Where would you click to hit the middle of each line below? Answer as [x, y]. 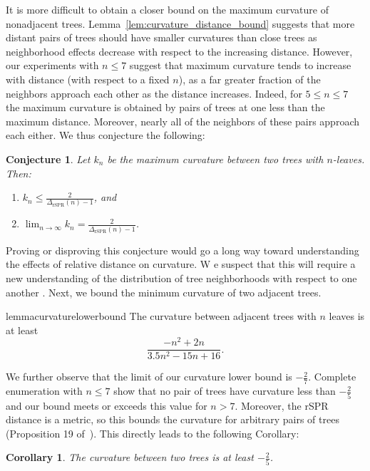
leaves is [347, 316]
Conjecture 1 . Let [48, 159]
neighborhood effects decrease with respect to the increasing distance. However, [179, 51]
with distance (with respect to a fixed [88, 79]
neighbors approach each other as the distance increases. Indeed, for [154, 93]
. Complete [332, 377]
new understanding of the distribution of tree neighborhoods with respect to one [181, 278]
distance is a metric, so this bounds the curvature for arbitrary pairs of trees [173, 419]
